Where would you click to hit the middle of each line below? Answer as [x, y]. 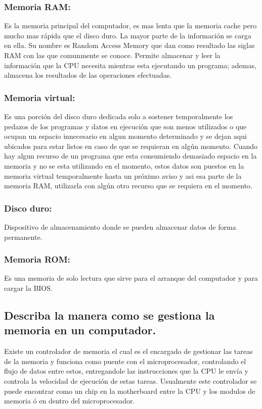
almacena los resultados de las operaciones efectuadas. [88, 75]
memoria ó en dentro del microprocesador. [70, 401]
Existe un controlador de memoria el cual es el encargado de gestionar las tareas [128, 351]
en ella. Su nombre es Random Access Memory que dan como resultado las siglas [129, 45]
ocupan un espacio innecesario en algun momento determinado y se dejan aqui [125, 136]
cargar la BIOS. [28, 288]
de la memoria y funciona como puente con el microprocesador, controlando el [125, 361]
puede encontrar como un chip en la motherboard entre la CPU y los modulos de [130, 391]
